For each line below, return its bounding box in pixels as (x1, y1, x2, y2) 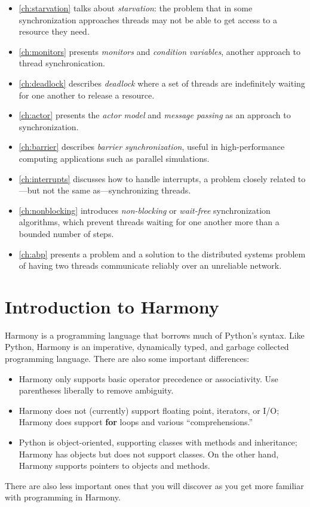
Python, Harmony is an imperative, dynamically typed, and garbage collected (5, 340, 289, 353)
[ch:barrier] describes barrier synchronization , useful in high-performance (19, 140, 285, 153)
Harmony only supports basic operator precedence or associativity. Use (19, 372, 278, 385)
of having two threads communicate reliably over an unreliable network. (19, 259, 282, 272)
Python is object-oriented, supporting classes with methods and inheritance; (19, 435, 297, 448)
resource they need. (19, 25, 90, 38)
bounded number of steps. (19, 227, 114, 239)
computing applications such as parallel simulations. (19, 152, 210, 164)
